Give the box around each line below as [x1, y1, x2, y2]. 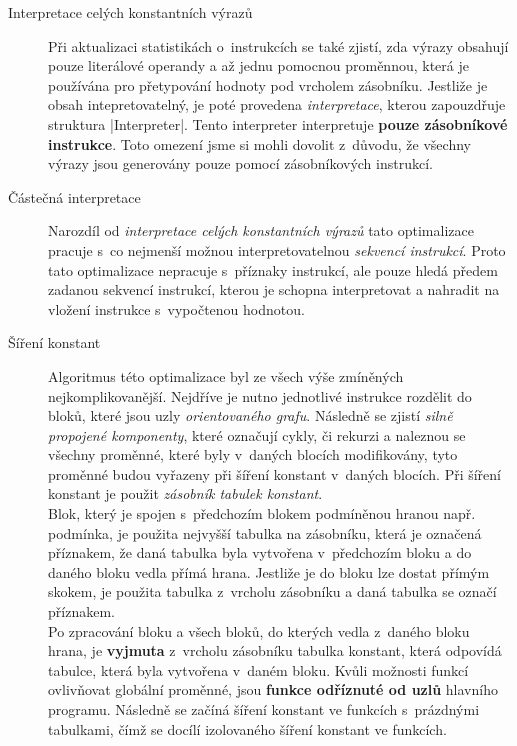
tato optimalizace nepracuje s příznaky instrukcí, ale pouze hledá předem [48, 259, 498, 280]
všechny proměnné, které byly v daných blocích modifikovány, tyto [48, 444, 458, 465]
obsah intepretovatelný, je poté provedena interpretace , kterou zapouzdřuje [48, 94, 506, 115]
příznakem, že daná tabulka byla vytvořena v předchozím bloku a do [48, 542, 472, 563]
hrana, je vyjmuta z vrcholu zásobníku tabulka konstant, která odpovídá [48, 640, 502, 661]
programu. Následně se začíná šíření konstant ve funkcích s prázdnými [48, 699, 480, 719]
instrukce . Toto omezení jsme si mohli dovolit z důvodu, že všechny [48, 133, 471, 154]
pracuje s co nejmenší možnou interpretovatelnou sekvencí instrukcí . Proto [48, 239, 506, 260]
